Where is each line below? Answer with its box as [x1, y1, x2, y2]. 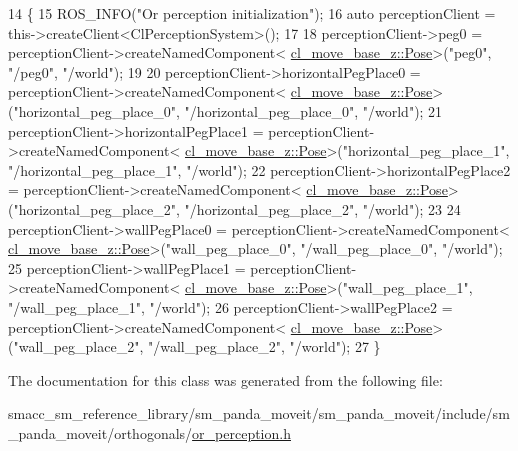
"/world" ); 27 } [289, 336, 381, 357]
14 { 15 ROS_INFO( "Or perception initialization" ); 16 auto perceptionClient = [8, 3, 496, 23]
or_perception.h [192, 422, 291, 443]
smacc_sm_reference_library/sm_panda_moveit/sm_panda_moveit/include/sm [8, 403, 510, 424]
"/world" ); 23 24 [362, 198, 461, 219]
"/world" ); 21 [362, 100, 443, 121]
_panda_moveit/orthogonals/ [8, 422, 193, 443]
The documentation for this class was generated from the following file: [8, 369, 443, 390]
